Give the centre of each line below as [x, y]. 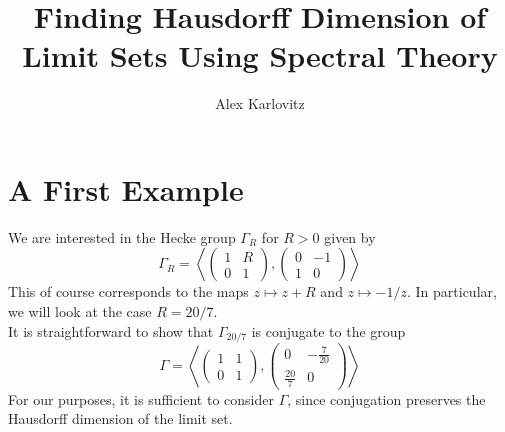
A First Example [126, 188]
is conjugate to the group [328, 330]
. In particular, [451, 291]
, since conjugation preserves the [386, 398]
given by [350, 236]
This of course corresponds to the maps [128, 291]
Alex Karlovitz [260, 103]
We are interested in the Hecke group [122, 236]
